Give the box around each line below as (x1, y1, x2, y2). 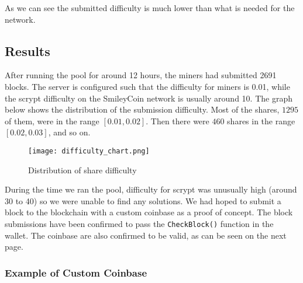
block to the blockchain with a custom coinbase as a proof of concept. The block (5, 206, 293, 218)
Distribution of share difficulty (28, 163, 137, 176)
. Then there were (146, 114, 209, 127)
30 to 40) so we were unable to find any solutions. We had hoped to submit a (5, 194, 281, 207)
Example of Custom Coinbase (5, 265, 147, 279)
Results (5, 41, 50, 60)
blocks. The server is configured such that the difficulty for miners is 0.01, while (5, 80, 290, 92)
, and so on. (48, 126, 91, 138)
